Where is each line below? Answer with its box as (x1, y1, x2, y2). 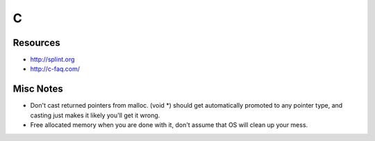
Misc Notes (12, 83, 63, 95)
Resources (12, 37, 60, 49)
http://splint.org (30, 56, 75, 64)
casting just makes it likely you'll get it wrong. (30, 111, 160, 119)
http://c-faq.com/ (30, 65, 80, 73)
